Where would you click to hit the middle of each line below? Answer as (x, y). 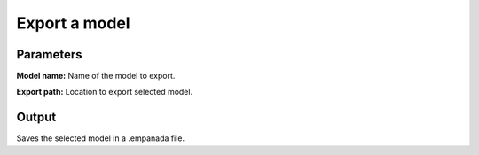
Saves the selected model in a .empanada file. (101, 138)
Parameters (49, 54)
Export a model (73, 23)
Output (36, 117)
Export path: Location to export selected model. (105, 92)
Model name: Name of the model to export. (96, 76)
